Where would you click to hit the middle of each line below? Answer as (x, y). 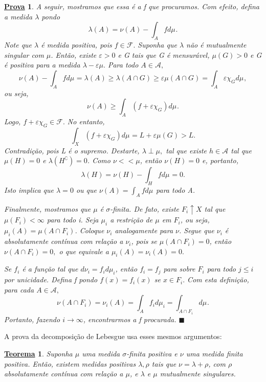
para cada (19, 289)
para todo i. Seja (73, 220)
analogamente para (144, 230)
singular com (24, 54)
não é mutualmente (216, 44)
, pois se (144, 241)
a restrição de (131, 220)
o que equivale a (84, 251)
